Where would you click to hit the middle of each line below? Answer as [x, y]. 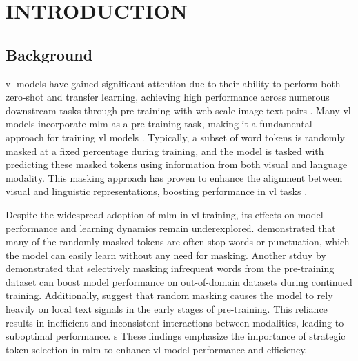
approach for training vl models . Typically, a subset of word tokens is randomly [175, 137]
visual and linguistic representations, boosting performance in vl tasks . [157, 191]
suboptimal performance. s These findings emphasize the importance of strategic [176, 336]
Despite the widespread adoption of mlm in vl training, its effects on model [165, 214]
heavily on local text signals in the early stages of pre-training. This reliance [167, 309]
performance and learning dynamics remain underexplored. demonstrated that [171, 228]
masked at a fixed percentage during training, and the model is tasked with [165, 151]
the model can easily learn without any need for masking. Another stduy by [166, 255]
